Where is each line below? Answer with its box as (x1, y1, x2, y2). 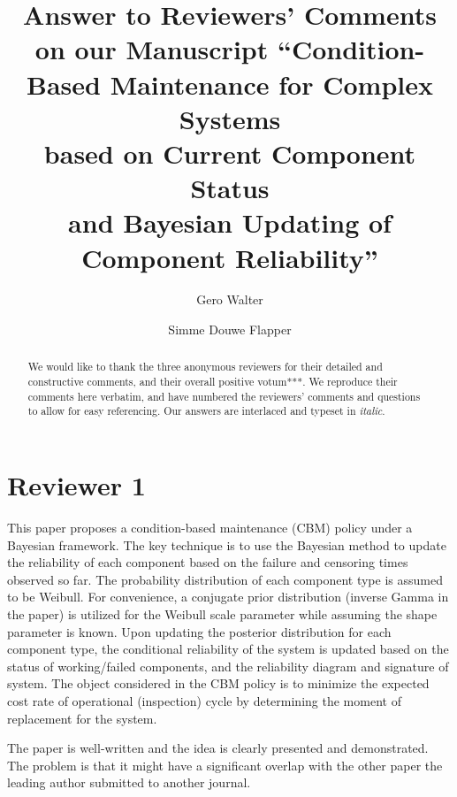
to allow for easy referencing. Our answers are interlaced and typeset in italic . (27, 403, 385, 418)
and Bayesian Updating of (68, 204, 392, 241)
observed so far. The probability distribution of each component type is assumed (7, 570, 443, 588)
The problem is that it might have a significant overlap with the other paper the (7, 755, 443, 774)
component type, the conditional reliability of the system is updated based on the (7, 640, 449, 658)
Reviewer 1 (7, 467, 146, 503)
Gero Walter (196, 290, 263, 309)
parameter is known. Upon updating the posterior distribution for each (7, 622, 392, 640)
